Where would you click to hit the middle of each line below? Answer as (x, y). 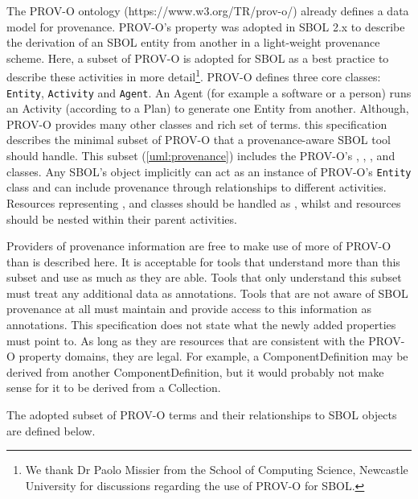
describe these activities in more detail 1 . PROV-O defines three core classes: (194, 76)
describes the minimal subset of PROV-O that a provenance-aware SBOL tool (199, 140)
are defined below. (51, 430)
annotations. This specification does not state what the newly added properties (201, 325)
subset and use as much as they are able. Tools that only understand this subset (204, 277)
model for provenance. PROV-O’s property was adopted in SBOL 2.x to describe (206, 26)
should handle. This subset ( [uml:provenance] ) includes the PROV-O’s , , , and (201, 156)
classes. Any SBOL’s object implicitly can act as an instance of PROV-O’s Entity (209, 171)
